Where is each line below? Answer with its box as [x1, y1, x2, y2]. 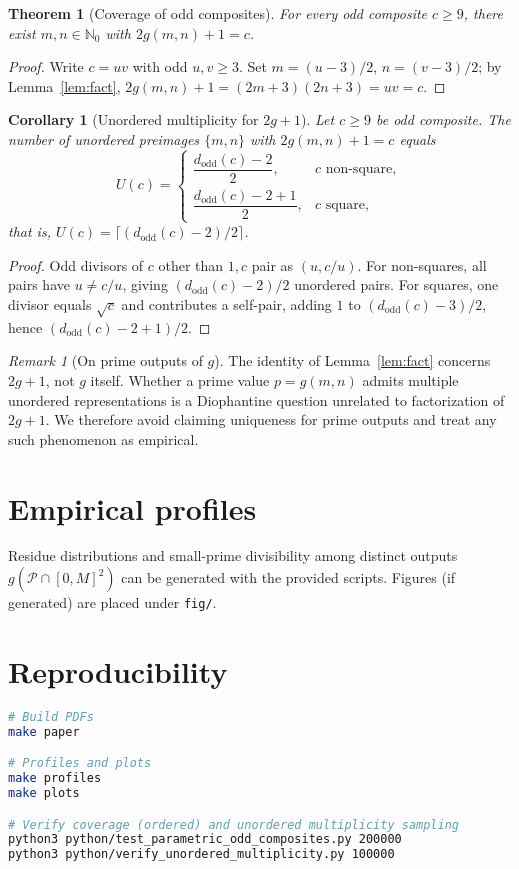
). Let [301, 109, 335, 130]
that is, [8, 221, 51, 242]
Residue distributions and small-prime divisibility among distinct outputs [8, 545, 458, 566]
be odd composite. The [375, 109, 511, 130]
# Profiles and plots [8, 756, 152, 771]
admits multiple [362, 369, 459, 390]
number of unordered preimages [8, 128, 200, 149]
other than [158, 254, 224, 275]
